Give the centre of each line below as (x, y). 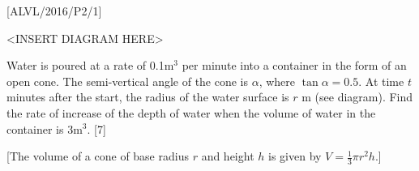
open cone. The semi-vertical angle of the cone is (128, 81)
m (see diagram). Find (357, 97)
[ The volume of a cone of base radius (98, 156)
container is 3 (40, 128)
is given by (295, 156)
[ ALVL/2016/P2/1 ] (54, 11)
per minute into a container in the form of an (294, 65)
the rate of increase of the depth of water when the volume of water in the (191, 112)
